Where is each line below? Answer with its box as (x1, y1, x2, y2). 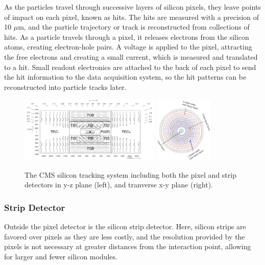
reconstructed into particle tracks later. (4, 81, 127, 92)
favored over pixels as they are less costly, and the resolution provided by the (4, 231, 245, 242)
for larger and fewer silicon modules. (4, 251, 117, 261)
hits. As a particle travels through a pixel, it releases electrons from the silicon (4, 31, 249, 42)
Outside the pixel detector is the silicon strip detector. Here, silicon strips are (4, 221, 246, 232)
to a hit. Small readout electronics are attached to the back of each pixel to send (4, 61, 256, 72)
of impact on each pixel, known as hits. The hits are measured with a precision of (4, 11, 259, 22)
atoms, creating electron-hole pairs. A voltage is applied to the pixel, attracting (4, 41, 252, 52)
